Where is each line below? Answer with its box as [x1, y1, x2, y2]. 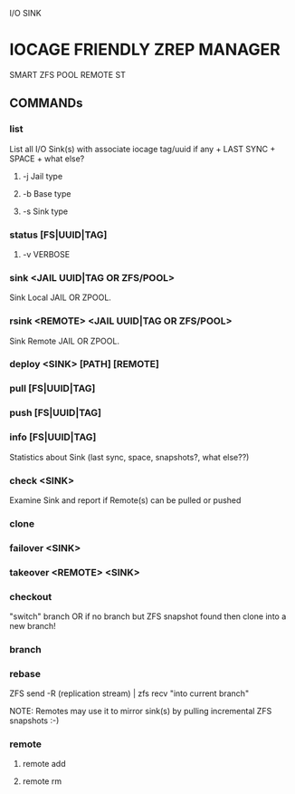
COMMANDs [9, 95, 83, 111]
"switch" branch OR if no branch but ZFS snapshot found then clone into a [9, 611, 287, 622]
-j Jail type [22, 170, 63, 181]
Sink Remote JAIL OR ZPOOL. [9, 335, 120, 346]
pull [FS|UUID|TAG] [9, 382, 96, 395]
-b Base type [22, 188, 71, 198]
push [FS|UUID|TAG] [9, 407, 102, 420]
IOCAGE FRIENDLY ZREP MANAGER [9, 40, 281, 60]
